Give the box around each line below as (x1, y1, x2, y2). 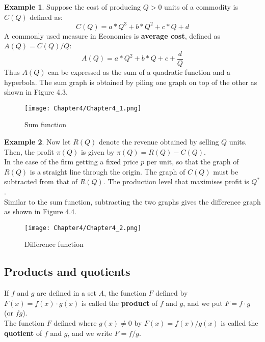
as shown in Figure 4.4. (4, 206, 76, 217)
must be (213, 166, 238, 177)
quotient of (4, 327, 42, 338)
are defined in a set (37, 288, 96, 298)
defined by (155, 288, 188, 298)
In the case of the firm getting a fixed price (4, 156, 139, 167)
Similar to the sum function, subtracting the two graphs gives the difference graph (4, 196, 261, 207)
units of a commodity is (164, 2, 238, 12)
